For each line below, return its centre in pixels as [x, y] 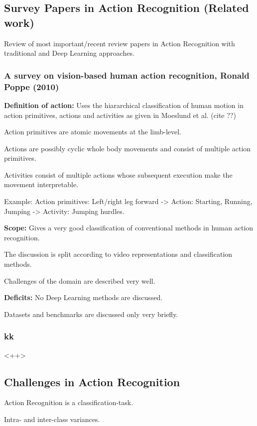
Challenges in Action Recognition [92, 381]
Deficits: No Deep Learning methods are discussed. [83, 297]
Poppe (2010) [32, 86]
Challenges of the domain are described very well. [80, 280]
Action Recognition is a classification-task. [69, 402]
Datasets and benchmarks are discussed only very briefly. [91, 314]
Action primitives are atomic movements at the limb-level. [93, 132]
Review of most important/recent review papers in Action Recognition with [120, 43]
